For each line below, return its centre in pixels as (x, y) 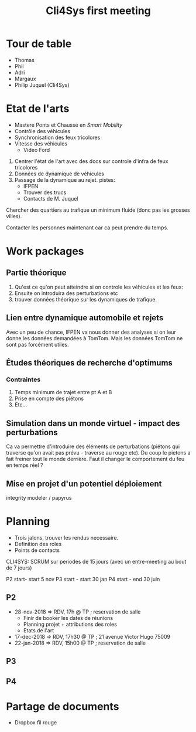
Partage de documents (63, 706)
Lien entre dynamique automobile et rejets (85, 318)
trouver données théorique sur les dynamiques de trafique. (85, 299)
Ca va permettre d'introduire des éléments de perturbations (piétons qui (93, 446)
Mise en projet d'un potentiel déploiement (84, 484)
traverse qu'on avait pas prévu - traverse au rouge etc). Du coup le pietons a (98, 453)
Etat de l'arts (38, 109)
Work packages (45, 251)
